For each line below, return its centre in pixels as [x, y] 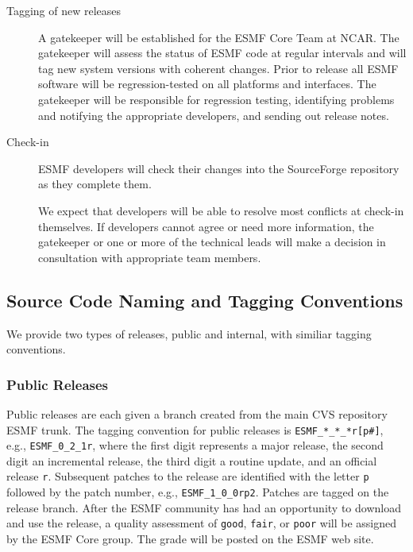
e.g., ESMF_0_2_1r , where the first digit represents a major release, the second [195, 445]
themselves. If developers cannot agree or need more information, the [206, 226]
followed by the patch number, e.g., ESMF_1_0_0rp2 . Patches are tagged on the [198, 492]
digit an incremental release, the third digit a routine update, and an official [192, 460]
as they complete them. [95, 184]
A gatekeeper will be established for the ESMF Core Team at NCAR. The [219, 37]
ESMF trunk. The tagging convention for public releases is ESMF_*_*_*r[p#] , [195, 429]
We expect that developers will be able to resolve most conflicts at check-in [221, 210]
